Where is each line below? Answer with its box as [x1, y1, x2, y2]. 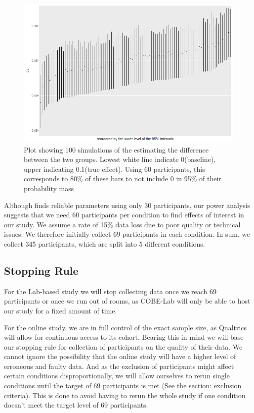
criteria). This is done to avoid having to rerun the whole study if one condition [4, 390, 246, 400]
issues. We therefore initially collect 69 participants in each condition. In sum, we [4, 229, 250, 239]
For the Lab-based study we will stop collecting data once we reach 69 [4, 286, 216, 296]
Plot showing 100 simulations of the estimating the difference [24, 144, 209, 155]
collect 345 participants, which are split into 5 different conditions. [4, 238, 205, 249]
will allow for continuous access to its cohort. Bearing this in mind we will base [4, 332, 244, 342]
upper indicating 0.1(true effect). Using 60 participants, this [24, 163, 205, 174]
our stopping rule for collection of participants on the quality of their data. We [4, 341, 243, 352]
